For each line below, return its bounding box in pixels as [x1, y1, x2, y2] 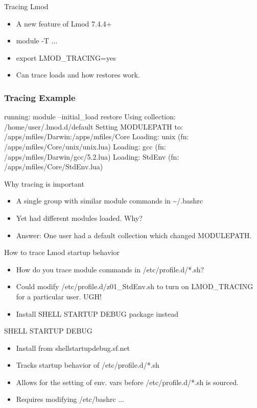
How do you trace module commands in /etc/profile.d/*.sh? [16, 264, 204, 274]
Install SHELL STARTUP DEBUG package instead [16, 308, 179, 319]
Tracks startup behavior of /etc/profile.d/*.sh [16, 360, 159, 370]
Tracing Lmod [4, 1, 49, 11]
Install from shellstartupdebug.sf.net [16, 342, 130, 353]
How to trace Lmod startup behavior [4, 247, 120, 258]
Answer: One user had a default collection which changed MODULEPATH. [16, 229, 252, 240]
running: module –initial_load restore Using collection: [4, 111, 176, 122]
